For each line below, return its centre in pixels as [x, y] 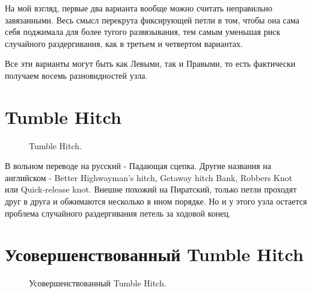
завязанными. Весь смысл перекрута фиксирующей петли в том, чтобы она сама [152, 20]
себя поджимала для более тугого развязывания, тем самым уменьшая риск [143, 32]
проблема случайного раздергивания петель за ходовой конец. [118, 213]
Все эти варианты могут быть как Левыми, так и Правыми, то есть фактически [150, 63]
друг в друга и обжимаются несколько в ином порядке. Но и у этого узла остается [156, 201]
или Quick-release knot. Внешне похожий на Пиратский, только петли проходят [151, 189]
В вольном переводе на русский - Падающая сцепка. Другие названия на [138, 166]
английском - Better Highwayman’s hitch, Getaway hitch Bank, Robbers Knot [149, 177]
